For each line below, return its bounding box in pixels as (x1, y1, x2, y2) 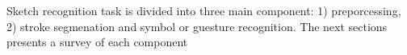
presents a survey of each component (6, 33, 188, 50)
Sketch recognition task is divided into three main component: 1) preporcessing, (6, 2, 401, 18)
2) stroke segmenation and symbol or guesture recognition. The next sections (6, 18, 388, 34)
